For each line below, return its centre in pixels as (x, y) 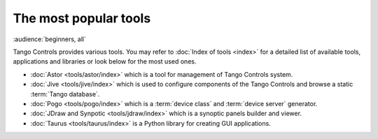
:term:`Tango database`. (65, 94)
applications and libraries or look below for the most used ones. (105, 61)
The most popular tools (82, 18)
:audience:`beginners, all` (50, 39)
